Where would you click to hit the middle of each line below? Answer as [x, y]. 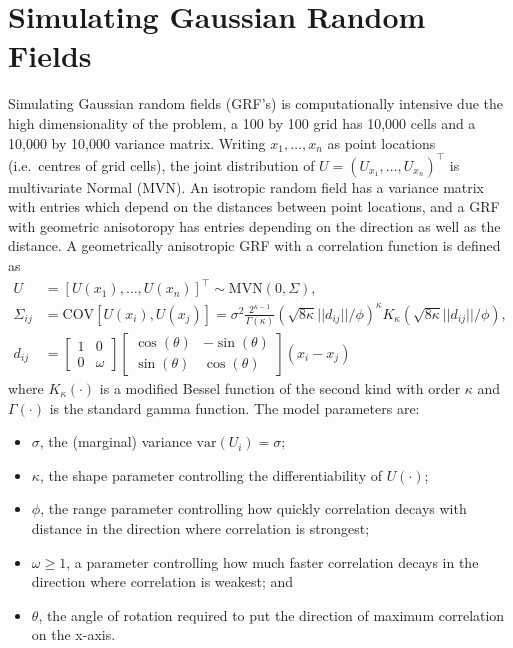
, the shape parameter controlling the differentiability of [210, 474]
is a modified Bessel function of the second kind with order [280, 387]
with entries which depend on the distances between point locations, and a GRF [254, 206]
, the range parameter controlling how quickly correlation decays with [253, 508]
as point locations [381, 142]
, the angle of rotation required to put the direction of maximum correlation [271, 614]
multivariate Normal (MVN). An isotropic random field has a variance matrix [246, 186]
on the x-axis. [73, 634]
